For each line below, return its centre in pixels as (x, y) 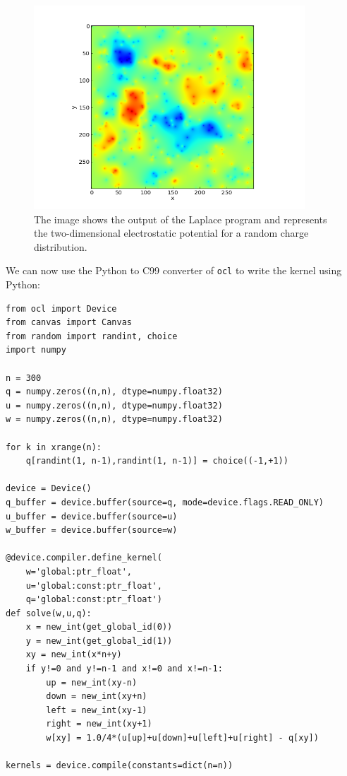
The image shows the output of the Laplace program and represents (181, 219)
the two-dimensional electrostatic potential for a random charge (171, 233)
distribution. (61, 246)
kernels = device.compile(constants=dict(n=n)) (120, 766)
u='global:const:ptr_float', (94, 586)
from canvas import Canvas (69, 323)
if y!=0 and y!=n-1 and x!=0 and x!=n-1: (124, 669)
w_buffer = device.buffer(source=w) (92, 530)
